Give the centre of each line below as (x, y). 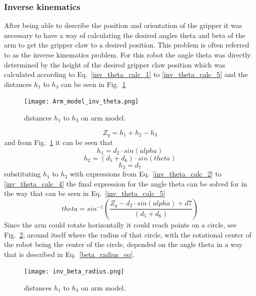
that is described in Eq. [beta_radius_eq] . (69, 254)
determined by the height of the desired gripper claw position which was (115, 64)
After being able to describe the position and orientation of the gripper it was (123, 25)
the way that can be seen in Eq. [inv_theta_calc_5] (85, 193)
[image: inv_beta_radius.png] (74, 272)
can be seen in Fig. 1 (93, 84)
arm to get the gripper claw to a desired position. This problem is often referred (127, 45)
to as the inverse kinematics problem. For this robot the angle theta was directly (127, 54)
